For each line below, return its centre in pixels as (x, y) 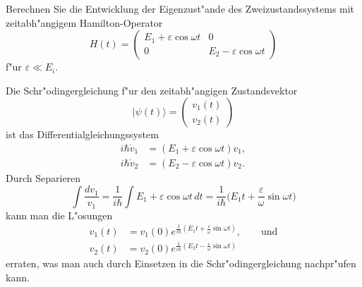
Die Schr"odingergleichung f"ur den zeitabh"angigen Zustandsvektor (152, 90)
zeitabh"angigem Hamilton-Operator (84, 22)
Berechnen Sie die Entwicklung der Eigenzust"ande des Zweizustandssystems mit (180, 8)
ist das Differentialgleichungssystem (82, 134)
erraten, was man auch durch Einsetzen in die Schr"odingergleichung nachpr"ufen (181, 263)
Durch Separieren (43, 178)
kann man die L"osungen (59, 215)
